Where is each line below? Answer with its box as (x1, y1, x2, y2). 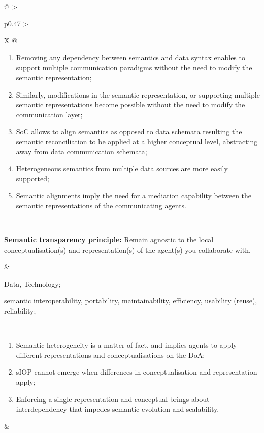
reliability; (4, 305, 36, 316)
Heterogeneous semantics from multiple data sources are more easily (16, 163, 228, 174)
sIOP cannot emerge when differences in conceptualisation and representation (16, 366, 257, 377)
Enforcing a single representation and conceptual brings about (16, 393, 210, 404)
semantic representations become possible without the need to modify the (16, 99, 245, 110)
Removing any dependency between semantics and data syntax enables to (16, 52, 245, 63)
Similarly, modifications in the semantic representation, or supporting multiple (16, 89, 260, 100)
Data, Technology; (4, 278, 61, 289)
